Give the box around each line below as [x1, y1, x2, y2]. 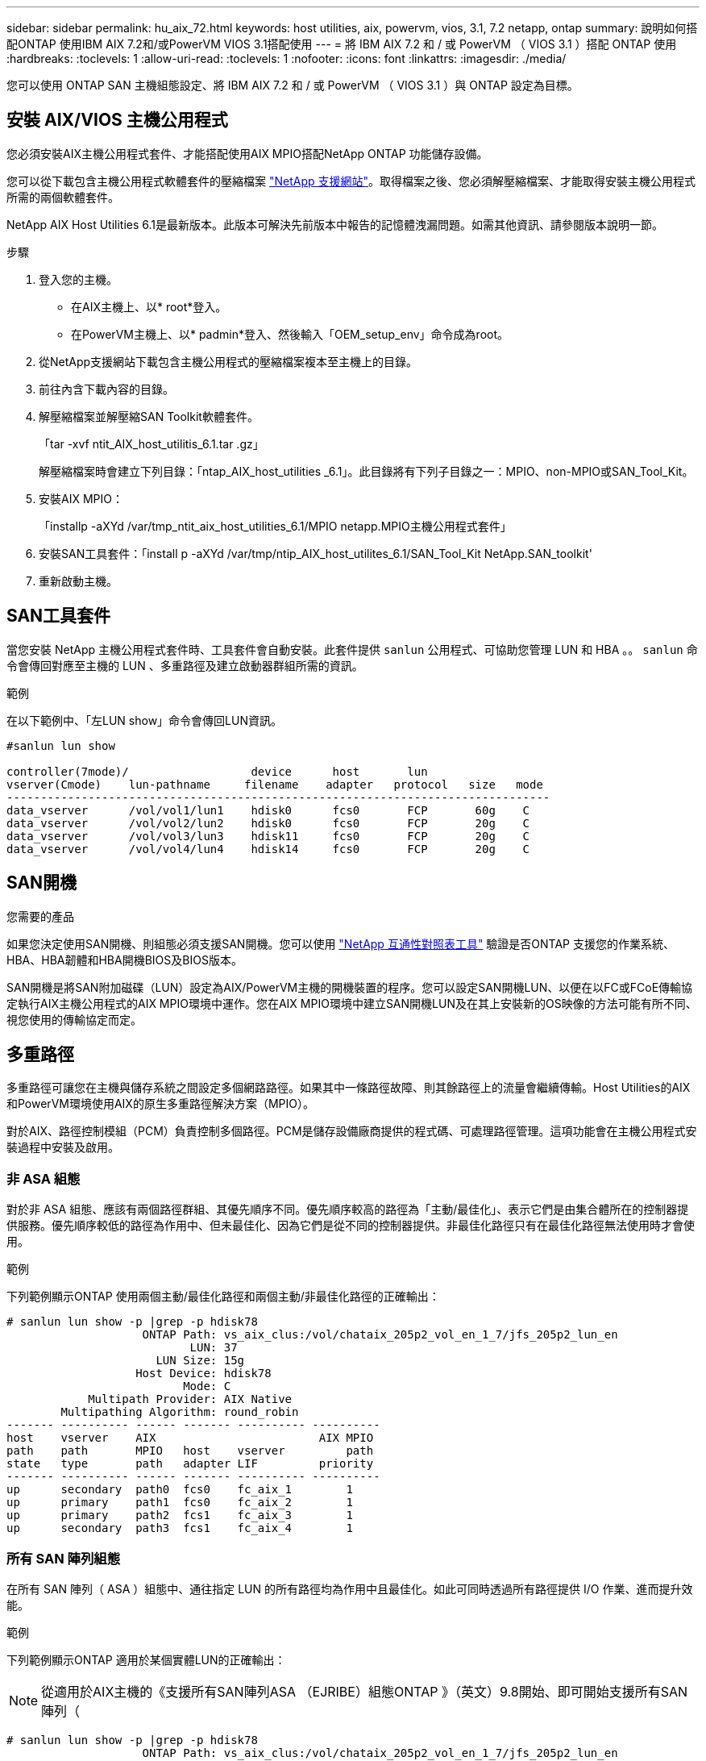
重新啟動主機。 [39, 573, 118, 588]
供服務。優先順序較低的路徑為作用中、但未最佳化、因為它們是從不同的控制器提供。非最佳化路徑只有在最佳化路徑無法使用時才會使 [6, 1218, 695, 1233]
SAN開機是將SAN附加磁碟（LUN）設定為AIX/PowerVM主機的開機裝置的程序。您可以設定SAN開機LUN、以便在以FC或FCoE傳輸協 [6, 980, 693, 994]
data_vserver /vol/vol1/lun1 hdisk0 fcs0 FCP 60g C [6, 803, 530, 817]
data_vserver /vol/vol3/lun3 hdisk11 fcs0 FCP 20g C [6, 829, 530, 843]
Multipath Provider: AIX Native [88, 1393, 293, 1406]
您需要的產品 [6, 909, 74, 923]
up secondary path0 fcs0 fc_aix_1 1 [6, 1483, 353, 1497]
